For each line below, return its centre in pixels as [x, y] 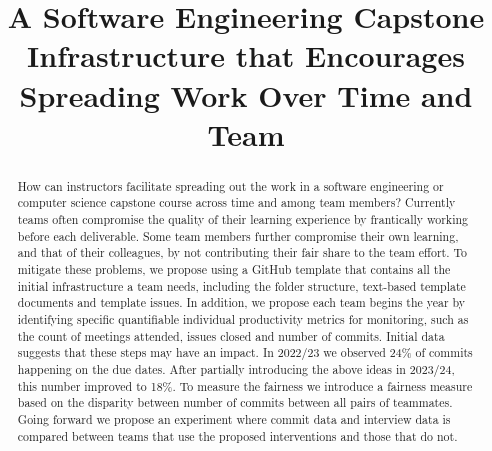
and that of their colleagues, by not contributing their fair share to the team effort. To [242, 252]
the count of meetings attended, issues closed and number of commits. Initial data [231, 335]
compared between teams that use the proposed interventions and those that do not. [237, 435]
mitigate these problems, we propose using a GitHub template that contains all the [234, 269]
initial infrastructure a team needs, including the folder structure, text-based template [241, 285]
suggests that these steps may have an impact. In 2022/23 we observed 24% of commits [245, 352]
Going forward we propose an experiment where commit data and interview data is [234, 418]
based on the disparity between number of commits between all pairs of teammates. [235, 402]
